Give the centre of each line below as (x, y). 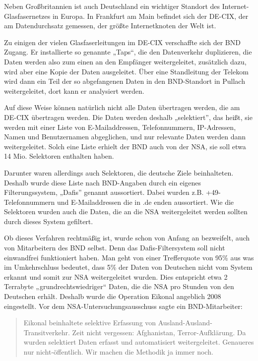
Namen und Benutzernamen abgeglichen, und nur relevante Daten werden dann (125, 137)
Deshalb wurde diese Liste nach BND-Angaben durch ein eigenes (103, 182)
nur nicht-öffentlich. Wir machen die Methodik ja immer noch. (118, 352)
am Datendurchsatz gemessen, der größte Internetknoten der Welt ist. (110, 26)
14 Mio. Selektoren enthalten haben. (59, 156)
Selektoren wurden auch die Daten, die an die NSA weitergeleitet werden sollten (126, 211)
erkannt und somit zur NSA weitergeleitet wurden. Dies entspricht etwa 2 (116, 276)
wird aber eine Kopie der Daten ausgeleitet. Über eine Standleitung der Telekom (126, 71)
